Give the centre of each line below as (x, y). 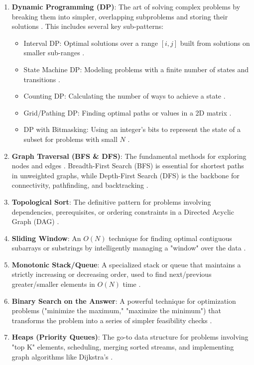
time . (132, 284)
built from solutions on (215, 43)
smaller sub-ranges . (54, 53)
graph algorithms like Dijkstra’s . (62, 356)
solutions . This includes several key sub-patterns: (88, 26)
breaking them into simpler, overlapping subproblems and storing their (120, 16)
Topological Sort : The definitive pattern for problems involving (111, 201)
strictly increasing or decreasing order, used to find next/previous (112, 274)
